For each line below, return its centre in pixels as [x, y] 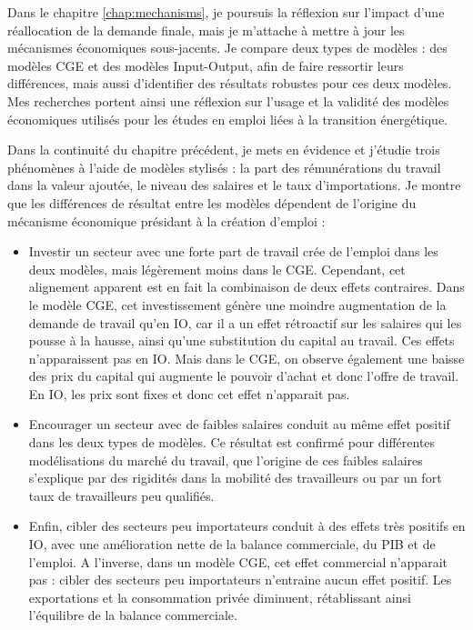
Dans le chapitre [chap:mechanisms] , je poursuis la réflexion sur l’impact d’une [226, 12]
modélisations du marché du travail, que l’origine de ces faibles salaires [226, 460]
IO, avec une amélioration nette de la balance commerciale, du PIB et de [232, 544]
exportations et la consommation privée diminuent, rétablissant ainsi [220, 597]
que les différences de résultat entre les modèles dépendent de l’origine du [212, 202]
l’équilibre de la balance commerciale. [133, 615]
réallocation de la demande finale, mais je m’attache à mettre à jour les [206, 30]
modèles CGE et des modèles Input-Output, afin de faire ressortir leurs [206, 65]
